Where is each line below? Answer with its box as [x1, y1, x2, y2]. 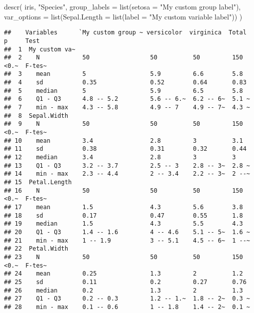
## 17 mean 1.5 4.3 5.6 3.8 [4, 203, 243, 211]
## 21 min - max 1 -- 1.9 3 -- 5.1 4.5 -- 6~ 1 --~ [4, 237, 250, 244]
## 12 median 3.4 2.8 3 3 [4, 154, 236, 161]
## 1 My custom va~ [4, 45, 76, 53]
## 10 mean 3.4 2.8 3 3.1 [4, 137, 243, 144]
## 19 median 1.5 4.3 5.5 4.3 [4, 220, 243, 228]
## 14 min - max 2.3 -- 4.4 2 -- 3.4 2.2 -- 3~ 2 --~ [4, 170, 250, 178]
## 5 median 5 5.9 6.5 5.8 [4, 87, 243, 94]
